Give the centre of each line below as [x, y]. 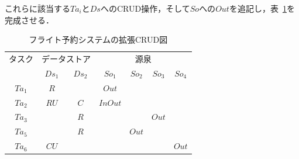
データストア [66, 59]
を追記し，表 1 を [262, 8]
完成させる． [29, 20]
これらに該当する [37, 8]
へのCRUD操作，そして [145, 8]
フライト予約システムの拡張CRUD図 [98, 39]
